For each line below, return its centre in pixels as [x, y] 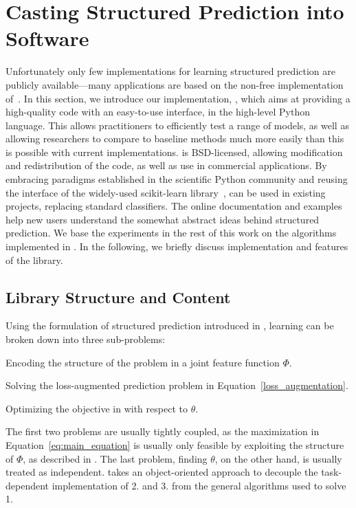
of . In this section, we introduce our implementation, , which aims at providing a [178, 98]
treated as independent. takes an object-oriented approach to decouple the [162, 472]
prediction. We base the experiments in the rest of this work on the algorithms [171, 233]
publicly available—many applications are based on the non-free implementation [175, 84]
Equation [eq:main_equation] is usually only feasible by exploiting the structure [175, 444]
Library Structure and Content [118, 297]
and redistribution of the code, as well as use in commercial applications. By [166, 165]
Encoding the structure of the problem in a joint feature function [143, 362]
